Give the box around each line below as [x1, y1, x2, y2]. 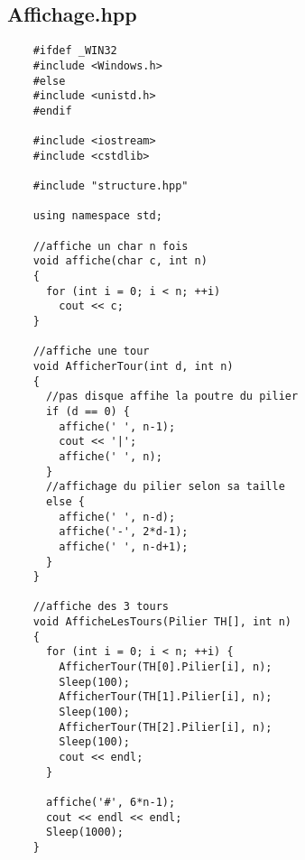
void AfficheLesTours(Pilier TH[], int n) [32, 615, 291, 629]
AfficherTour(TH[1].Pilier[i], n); [59, 690, 273, 704]
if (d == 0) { [45, 404, 131, 418]
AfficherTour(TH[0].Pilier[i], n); [59, 661, 273, 674]
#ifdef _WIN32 [32, 44, 117, 58]
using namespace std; [32, 209, 162, 223]
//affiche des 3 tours [32, 600, 169, 614]
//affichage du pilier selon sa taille [45, 480, 285, 494]
